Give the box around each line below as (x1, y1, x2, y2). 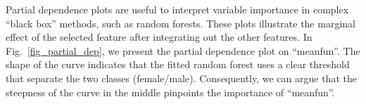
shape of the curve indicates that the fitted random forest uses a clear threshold (6, 57, 350, 72)
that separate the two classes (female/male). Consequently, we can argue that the (6, 70, 357, 85)
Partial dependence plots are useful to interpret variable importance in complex (6, 2, 349, 16)
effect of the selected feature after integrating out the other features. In (6, 30, 313, 44)
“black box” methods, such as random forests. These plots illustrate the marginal (6, 15, 355, 30)
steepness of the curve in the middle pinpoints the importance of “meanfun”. (6, 84, 335, 99)
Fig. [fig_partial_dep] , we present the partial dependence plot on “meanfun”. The (6, 43, 360, 58)
